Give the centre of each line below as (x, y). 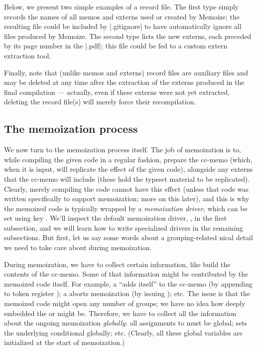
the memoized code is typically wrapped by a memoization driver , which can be (126, 208)
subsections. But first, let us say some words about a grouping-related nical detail (128, 237)
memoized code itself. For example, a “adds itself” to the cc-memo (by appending (128, 283)
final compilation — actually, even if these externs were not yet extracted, (117, 92)
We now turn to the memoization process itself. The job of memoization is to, (123, 150)
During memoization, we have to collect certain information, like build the (117, 264)
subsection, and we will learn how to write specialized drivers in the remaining (124, 227)
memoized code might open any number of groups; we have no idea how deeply (125, 303)
